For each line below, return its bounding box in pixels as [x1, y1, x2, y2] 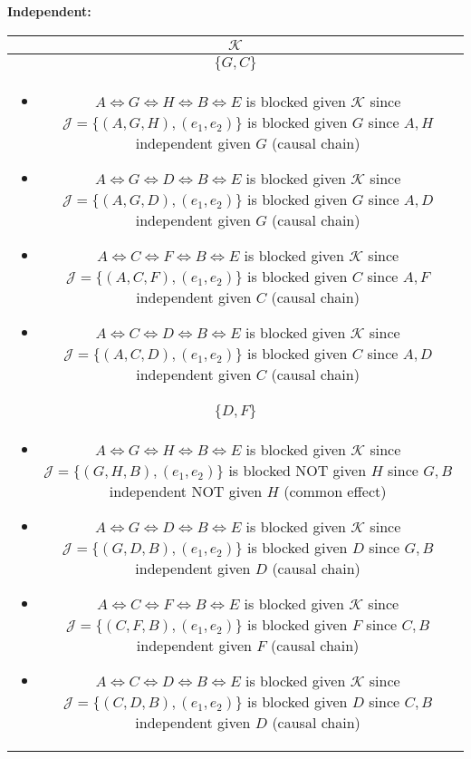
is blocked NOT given [228, 459, 367, 481]
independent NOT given [109, 480, 263, 501]
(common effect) [284, 480, 387, 501]
